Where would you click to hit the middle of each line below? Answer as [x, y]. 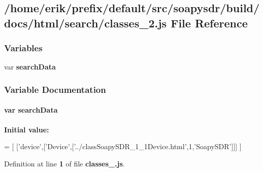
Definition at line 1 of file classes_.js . [64, 163]
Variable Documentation [55, 89]
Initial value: [27, 129]
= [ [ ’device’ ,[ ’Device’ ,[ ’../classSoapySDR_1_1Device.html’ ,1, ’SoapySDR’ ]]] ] [123, 146]
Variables [23, 48]
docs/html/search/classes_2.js [86, 23]
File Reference [209, 23]
